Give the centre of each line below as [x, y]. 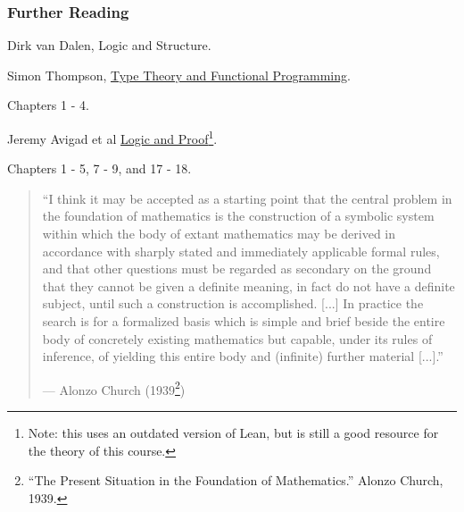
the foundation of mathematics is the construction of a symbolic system [238, 216]
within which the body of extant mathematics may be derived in [219, 234]
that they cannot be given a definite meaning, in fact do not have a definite [249, 285]
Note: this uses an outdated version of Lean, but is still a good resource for [233, 433]
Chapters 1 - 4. [48, 105]
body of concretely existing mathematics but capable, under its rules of [237, 338]
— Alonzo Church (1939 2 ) [114, 388]
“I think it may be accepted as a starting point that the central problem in [247, 198]
